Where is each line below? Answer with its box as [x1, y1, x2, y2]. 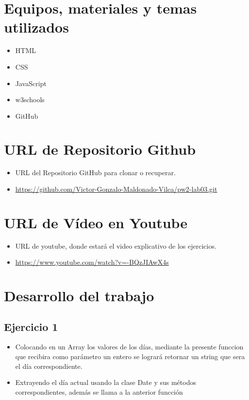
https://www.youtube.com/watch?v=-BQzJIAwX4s [15, 257, 169, 267]
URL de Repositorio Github [4, 139, 196, 159]
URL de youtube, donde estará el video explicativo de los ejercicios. [15, 240, 216, 251]
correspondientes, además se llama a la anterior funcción [15, 386, 183, 397]
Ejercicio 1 [4, 319, 58, 334]
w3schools [15, 94, 45, 105]
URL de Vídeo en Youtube [4, 212, 188, 232]
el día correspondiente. [15, 361, 83, 371]
